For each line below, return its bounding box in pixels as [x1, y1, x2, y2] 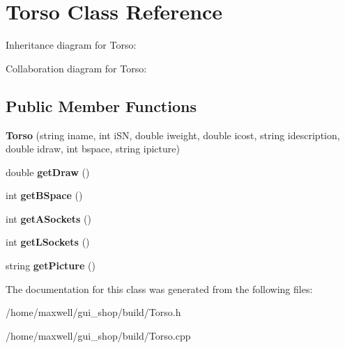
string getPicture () [6, 258, 95, 273]
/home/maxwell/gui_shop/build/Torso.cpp [6, 328, 191, 342]
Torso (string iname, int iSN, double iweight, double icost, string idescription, [6, 127, 340, 142]
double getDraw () [6, 164, 90, 179]
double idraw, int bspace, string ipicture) [6, 141, 180, 156]
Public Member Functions [6, 95, 197, 116]
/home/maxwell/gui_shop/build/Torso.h [6, 305, 181, 319]
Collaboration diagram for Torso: [6, 61, 147, 75]
